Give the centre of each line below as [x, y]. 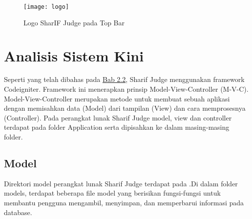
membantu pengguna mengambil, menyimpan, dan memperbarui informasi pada [124, 202]
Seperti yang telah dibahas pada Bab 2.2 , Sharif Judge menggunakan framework [124, 79]
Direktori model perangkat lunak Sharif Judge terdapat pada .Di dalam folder [121, 183]
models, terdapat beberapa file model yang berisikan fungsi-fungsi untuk [112, 193]
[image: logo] [46, 7]
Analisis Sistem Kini [74, 56]
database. [18, 212]
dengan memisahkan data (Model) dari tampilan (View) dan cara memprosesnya [125, 108]
